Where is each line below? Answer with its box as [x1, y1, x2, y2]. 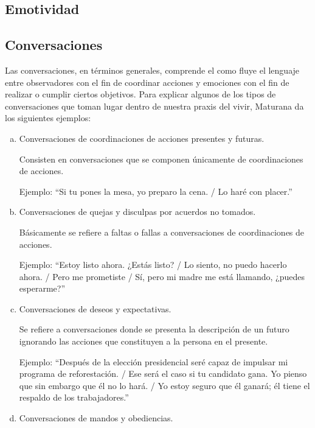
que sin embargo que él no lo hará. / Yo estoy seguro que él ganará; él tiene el [19, 379, 310, 391]
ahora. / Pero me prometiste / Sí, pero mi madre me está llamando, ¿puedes [19, 270, 305, 282]
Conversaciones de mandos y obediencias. [19, 412, 173, 424]
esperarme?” [19, 282, 65, 295]
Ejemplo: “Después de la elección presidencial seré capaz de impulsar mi [19, 355, 288, 368]
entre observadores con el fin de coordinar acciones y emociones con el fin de [5, 75, 289, 88]
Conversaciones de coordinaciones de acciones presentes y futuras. [19, 132, 265, 144]
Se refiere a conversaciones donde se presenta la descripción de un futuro [19, 323, 289, 335]
